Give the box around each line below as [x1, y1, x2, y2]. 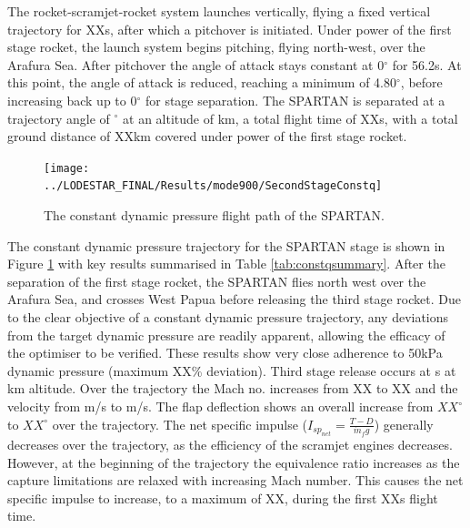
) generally [374, 414, 434, 433]
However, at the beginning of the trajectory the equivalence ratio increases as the [7, 452, 460, 472]
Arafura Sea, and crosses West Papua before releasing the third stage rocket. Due [7, 289, 461, 309]
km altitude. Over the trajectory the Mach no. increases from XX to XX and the [7, 379, 458, 398]
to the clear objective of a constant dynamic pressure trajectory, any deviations [7, 308, 449, 327]
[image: [44, 161, 90, 175]
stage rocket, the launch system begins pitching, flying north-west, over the [7, 37, 425, 56]
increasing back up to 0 [7, 90, 137, 109]
